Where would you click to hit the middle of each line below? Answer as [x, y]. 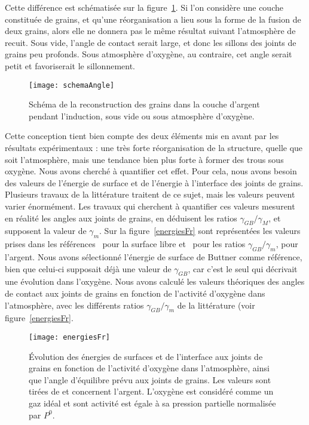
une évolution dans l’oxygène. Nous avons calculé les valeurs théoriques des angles [155, 281]
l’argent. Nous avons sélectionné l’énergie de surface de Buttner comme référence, [154, 256]
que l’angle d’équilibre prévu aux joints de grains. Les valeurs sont [150, 379]
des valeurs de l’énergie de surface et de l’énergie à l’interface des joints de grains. [154, 182]
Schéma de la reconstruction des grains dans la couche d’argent [144, 104]
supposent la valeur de [46, 231]
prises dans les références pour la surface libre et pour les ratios [125, 244]
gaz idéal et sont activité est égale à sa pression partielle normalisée [152, 403]
